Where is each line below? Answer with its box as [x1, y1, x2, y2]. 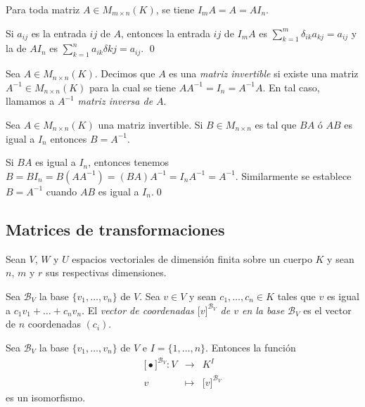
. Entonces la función [205, 340, 296, 355]
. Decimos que [94, 66, 155, 81]
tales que [277, 288, 316, 303]
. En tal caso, [262, 79, 320, 94]
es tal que [255, 117, 297, 131]
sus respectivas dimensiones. [45, 265, 167, 280]
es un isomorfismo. [6, 389, 86, 404]
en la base [241, 302, 285, 317]
